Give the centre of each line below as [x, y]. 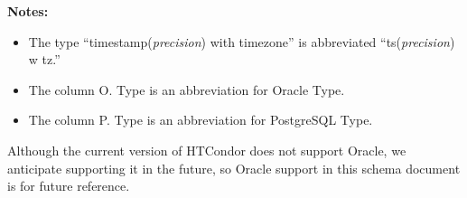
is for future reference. [69, 186]
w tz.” [44, 59]
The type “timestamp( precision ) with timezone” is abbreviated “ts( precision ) [242, 41]
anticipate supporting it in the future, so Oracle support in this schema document [234, 168]
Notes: [28, 11]
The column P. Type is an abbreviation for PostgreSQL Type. [201, 120]
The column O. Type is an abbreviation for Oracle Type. [187, 89]
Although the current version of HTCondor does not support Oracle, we [207, 150]
